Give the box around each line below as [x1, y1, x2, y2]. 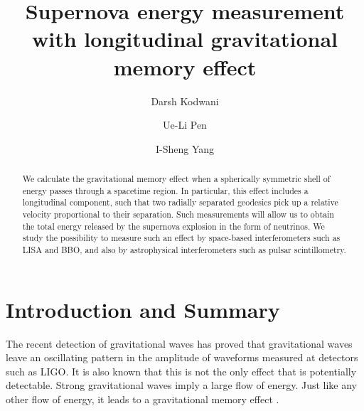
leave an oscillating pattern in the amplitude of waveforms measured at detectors [6, 350, 358, 365]
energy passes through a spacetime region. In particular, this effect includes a [22, 184, 309, 196]
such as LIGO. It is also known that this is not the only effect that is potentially [6, 363, 357, 378]
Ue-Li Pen [163, 117, 207, 132]
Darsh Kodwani [151, 93, 219, 108]
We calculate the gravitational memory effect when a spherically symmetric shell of [22, 173, 331, 185]
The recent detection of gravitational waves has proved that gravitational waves [6, 336, 353, 351]
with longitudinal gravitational [32, 24, 338, 53]
